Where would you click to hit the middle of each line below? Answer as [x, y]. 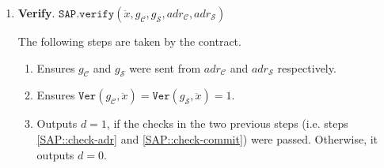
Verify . [36, 13]
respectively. [307, 67]
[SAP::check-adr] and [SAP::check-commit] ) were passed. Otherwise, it [207, 138]
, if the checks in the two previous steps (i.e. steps [227, 123]
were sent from [165, 67]
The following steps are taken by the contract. [129, 41]
